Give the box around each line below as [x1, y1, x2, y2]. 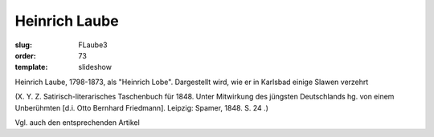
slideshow [78, 62, 113, 72]
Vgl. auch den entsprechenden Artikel [14, 117, 140, 127]
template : [14, 62, 48, 72]
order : [14, 50, 36, 60]
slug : [14, 40, 32, 50]
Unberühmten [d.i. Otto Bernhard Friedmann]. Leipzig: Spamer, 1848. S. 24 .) [14, 103, 269, 112]
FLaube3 [78, 40, 108, 50]
